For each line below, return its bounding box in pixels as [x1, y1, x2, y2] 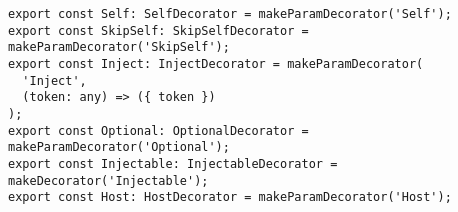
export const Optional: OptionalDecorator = [8, 123, 309, 138]
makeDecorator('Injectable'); [8, 173, 209, 188]
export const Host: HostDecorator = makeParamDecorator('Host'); [8, 190, 452, 205]
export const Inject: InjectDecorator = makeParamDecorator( [8, 56, 424, 71]
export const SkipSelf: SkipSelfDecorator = [8, 23, 309, 38]
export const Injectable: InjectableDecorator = [8, 156, 338, 171]
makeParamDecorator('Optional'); [8, 140, 230, 155]
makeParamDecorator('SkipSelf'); [8, 40, 230, 55]
